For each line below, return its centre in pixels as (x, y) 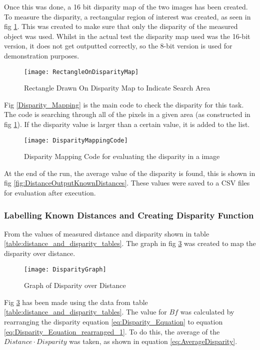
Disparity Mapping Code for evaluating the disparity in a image (122, 156)
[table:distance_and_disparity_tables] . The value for (85, 312)
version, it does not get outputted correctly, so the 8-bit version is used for (118, 46)
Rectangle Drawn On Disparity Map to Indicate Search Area (117, 88)
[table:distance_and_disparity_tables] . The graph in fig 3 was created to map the (130, 243)
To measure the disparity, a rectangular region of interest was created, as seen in (127, 16)
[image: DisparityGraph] (65, 269)
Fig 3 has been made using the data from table (76, 302)
